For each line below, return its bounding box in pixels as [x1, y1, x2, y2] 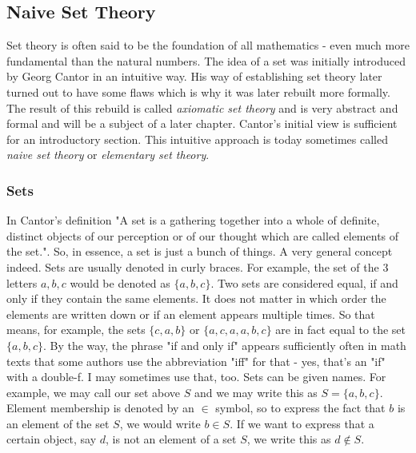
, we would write [119, 415, 201, 431]
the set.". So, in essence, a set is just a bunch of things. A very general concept [6, 243, 393, 260]
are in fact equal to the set [275, 321, 406, 338]
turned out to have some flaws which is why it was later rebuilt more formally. [6, 83, 390, 100]
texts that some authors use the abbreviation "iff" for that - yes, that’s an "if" [6, 352, 386, 369]
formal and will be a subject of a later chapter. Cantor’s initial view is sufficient [6, 115, 398, 132]
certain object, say [6, 431, 97, 447]
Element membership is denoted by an [6, 399, 194, 416]
